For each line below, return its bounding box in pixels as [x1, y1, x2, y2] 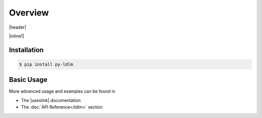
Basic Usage [9, 76, 48, 84]
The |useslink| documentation [21, 97, 81, 103]
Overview [9, 7, 49, 18]
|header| [9, 24, 26, 30]
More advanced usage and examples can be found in [9, 88, 115, 94]
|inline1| [9, 33, 24, 39]
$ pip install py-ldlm [19, 61, 73, 67]
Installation [9, 46, 44, 54]
